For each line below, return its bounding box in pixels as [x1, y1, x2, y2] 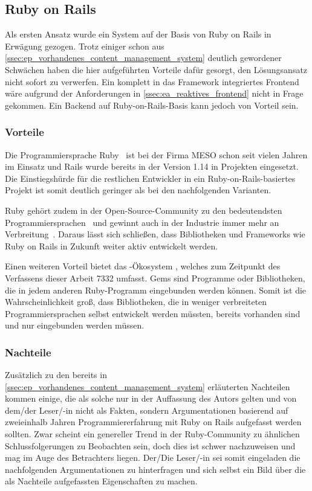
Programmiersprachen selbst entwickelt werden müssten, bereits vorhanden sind [5, 307, 301, 319]
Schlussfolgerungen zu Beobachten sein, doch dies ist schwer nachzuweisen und [5, 439, 296, 452]
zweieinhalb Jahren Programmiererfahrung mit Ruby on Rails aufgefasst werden [5, 416, 302, 428]
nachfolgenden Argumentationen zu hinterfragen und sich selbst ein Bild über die [5, 463, 306, 475]
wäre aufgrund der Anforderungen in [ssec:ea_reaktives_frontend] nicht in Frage [5, 87, 304, 100]
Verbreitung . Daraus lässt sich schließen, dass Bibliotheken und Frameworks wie [5, 228, 305, 240]
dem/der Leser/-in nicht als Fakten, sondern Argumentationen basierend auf [5, 403, 288, 416]
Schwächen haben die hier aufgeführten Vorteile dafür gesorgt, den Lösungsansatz [5, 63, 308, 75]
